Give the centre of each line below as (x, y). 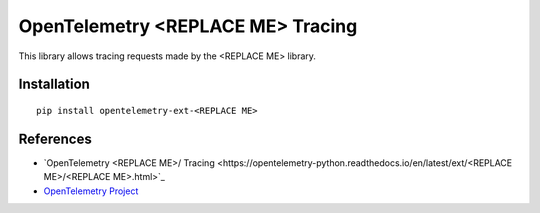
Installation (54, 84)
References (55, 138)
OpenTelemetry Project (91, 191)
